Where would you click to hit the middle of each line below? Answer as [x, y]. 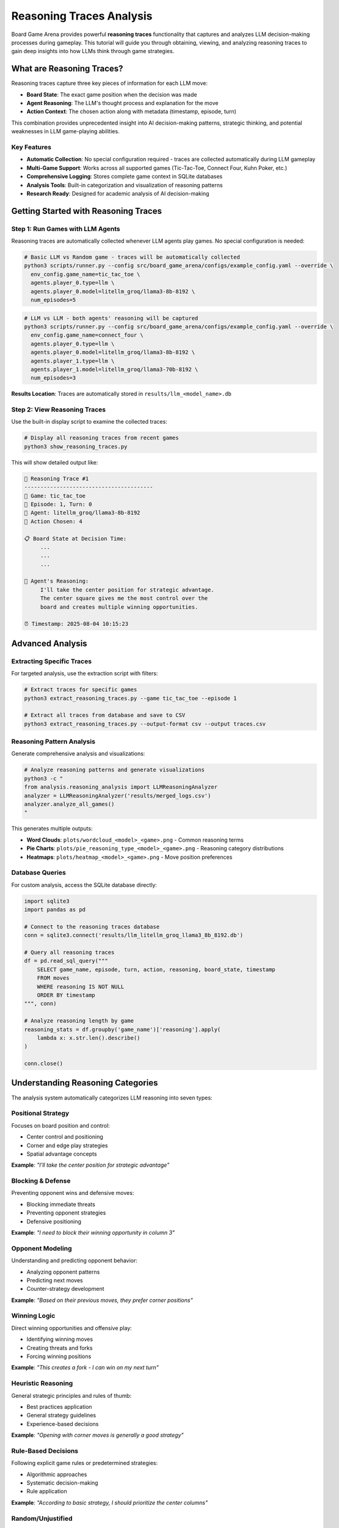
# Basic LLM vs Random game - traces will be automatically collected [132, 257]
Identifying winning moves [60, 1339]
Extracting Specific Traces [51, 661]
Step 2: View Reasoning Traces [59, 410]
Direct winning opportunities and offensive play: [72, 1328]
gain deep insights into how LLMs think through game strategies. [93, 51]
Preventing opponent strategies [66, 1213]
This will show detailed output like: [55, 462]
